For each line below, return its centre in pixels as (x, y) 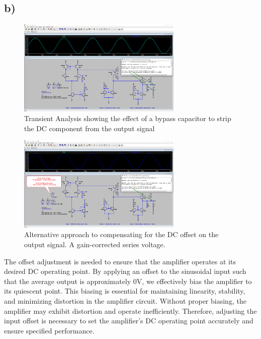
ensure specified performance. (49, 330)
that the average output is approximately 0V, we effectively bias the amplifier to (128, 281)
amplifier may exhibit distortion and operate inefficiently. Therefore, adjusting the (130, 310)
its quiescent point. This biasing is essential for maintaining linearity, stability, (125, 291)
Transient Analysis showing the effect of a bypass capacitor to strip (128, 118)
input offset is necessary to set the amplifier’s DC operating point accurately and (129, 321)
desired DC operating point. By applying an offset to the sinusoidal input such (125, 271)
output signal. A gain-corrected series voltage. (95, 244)
